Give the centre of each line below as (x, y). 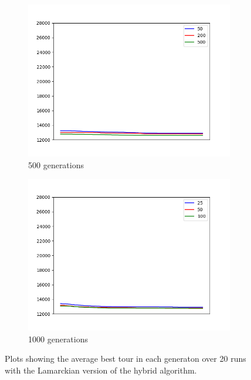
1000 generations (58, 339)
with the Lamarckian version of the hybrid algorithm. (101, 370)
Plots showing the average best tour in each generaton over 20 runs (126, 359)
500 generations (56, 164)
